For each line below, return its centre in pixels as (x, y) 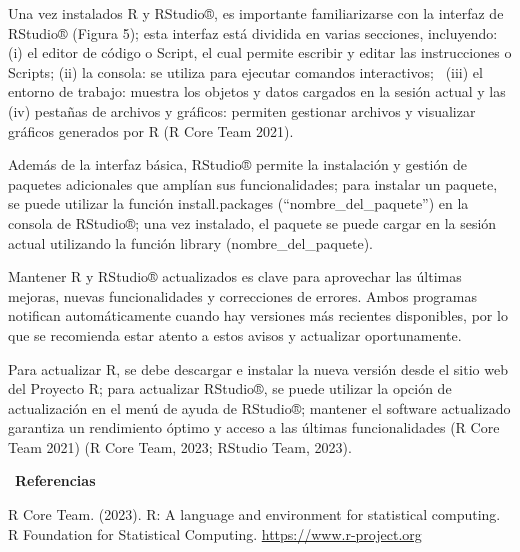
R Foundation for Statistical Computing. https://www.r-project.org (215, 533)
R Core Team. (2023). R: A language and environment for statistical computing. (254, 514)
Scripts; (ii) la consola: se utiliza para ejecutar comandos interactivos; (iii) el (245, 71)
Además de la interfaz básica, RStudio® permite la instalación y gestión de (237, 164)
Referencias (55, 480)
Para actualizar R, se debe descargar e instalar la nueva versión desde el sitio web (258, 368)
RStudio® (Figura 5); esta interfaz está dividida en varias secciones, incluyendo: (253, 32)
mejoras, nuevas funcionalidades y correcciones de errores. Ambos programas (243, 295)
